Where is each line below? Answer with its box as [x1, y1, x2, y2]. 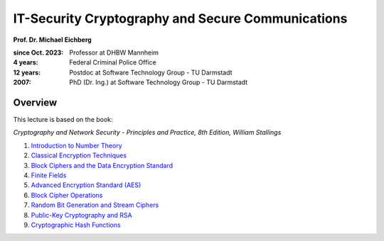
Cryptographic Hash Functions [31, 220, 121, 229]
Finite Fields [31, 171, 67, 179]
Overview [13, 96, 58, 108]
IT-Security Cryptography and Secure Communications [13, 11, 348, 26]
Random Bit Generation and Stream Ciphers [31, 201, 159, 209]
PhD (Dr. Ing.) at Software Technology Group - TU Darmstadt [69, 78, 248, 86]
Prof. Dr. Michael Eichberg [13, 35, 92, 44]
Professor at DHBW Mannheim [69, 48, 159, 57]
